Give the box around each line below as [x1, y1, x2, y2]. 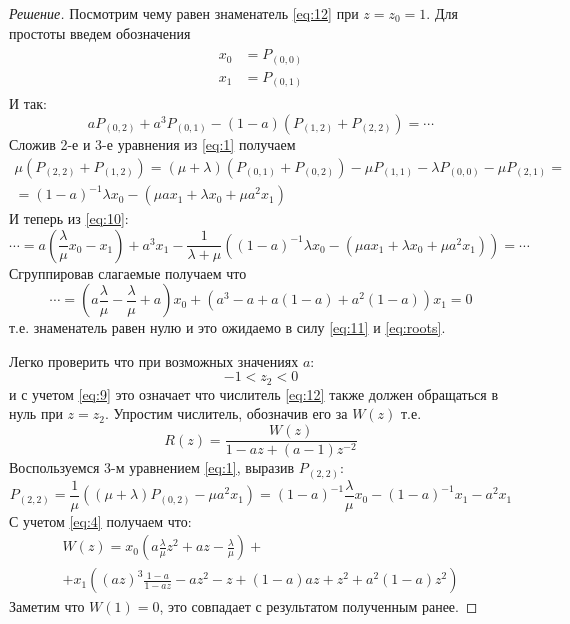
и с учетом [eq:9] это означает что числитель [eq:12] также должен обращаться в [9, 383, 499, 404]
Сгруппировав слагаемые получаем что [9, 262, 247, 283]
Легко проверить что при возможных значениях [9, 350, 299, 371]
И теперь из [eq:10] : [9, 208, 129, 229]
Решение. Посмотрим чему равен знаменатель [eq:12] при [9, 3, 359, 23]
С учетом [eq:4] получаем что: [9, 510, 192, 531]
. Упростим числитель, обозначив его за [104, 403, 348, 424]
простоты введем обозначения [9, 22, 191, 43]
